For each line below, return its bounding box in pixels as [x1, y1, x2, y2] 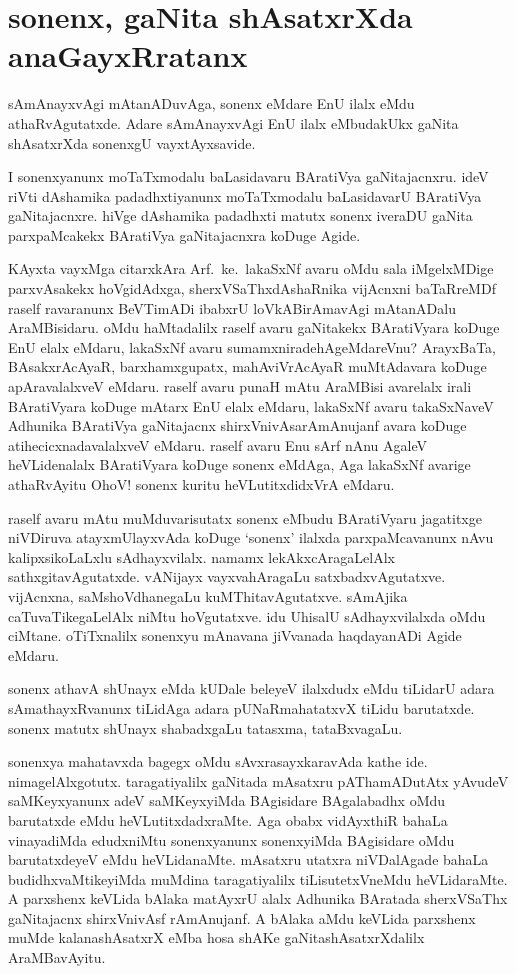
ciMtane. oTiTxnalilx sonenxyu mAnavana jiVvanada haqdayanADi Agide [8, 625, 462, 646]
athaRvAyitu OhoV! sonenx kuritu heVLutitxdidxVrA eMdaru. [8, 474, 395, 494]
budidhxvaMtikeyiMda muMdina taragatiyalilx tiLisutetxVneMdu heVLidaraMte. [8, 868, 508, 889]
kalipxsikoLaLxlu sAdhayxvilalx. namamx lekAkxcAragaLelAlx [8, 546, 395, 567]
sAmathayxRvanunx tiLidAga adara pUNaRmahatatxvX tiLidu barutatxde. [8, 697, 475, 718]
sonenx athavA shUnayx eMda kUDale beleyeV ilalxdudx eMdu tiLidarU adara [8, 678, 495, 699]
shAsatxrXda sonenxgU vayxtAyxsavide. [8, 132, 256, 153]
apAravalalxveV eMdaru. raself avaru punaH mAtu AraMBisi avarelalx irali [8, 376, 472, 397]
